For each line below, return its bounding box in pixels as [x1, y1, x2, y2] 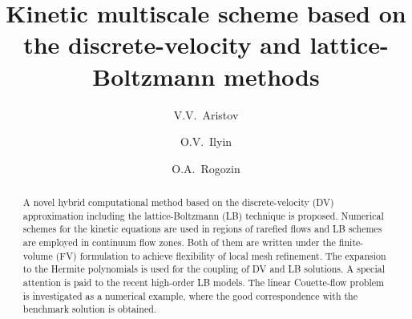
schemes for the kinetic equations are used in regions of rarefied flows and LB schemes [22, 222, 382, 236]
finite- [338, 236, 364, 249]
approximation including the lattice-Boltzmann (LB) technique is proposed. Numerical [22, 208, 384, 222]
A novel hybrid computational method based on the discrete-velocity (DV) [22, 196, 334, 209]
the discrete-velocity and [23, 28, 301, 61]
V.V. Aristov [173, 106, 239, 123]
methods [224, 59, 320, 92]
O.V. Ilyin [180, 133, 232, 150]
